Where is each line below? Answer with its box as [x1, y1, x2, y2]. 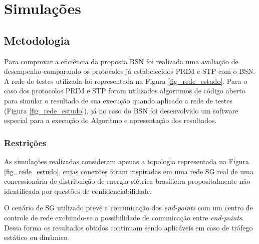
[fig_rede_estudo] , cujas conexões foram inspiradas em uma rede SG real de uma [4, 166, 253, 176]
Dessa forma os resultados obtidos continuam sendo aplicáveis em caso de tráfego [4, 222, 253, 232]
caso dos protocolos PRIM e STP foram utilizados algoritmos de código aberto [4, 85, 245, 96]
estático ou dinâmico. [4, 232, 69, 242]
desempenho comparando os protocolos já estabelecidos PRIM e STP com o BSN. [4, 66, 255, 76]
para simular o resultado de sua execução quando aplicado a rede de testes [4, 95, 232, 105]
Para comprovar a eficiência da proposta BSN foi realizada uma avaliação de [4, 56, 238, 66]
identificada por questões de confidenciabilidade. [4, 185, 152, 196]
